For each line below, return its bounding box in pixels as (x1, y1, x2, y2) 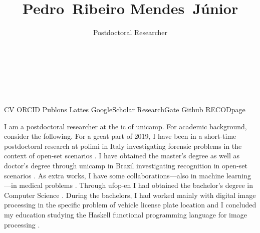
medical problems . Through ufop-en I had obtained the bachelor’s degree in (19, 180, 253, 190)
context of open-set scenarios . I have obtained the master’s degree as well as (4, 150, 239, 161)
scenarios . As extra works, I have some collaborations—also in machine (4, 170, 224, 180)
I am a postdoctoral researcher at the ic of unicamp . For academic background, (4, 121, 247, 131)
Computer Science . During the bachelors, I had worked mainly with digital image (4, 189, 256, 200)
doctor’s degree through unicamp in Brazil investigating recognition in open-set (4, 160, 247, 171)
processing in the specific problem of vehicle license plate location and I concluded (4, 199, 256, 210)
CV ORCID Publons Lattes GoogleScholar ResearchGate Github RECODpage (4, 104, 245, 115)
